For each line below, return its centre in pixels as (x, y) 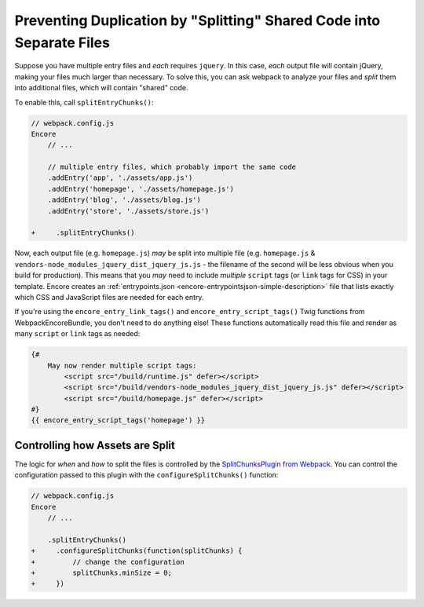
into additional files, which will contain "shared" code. (101, 88)
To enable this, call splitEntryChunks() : (84, 102)
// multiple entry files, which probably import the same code (172, 167)
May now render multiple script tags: (122, 366)
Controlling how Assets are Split (95, 445)
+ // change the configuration (108, 562)
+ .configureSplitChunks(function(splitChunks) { (137, 551)
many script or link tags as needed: (77, 334)
